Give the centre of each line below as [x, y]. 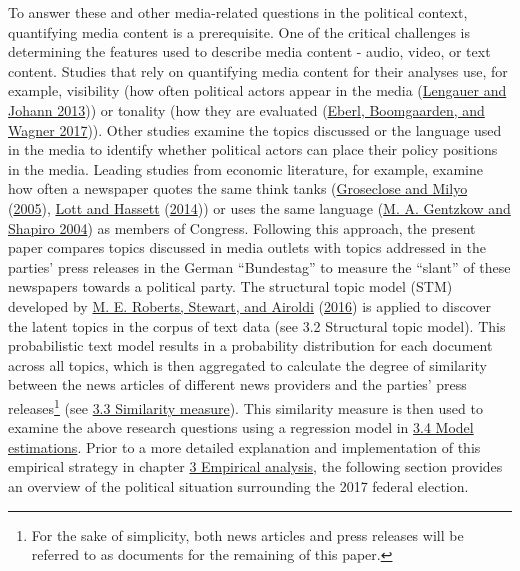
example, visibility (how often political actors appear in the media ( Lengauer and [257, 90]
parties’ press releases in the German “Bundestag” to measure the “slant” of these [259, 266]
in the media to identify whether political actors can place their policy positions [253, 149]
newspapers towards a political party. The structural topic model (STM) [230, 286]
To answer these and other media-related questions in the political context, [238, 12]
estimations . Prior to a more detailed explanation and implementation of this [244, 446]
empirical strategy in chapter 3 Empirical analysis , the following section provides [255, 466]
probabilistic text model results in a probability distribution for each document [250, 345]
